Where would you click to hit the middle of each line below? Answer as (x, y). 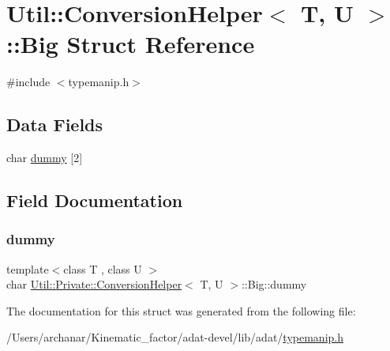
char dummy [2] (45, 158)
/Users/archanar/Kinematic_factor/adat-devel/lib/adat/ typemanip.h (175, 337)
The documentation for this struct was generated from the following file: (181, 310)
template (28, 268)
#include (28, 82)
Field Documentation (95, 200)
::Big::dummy (274, 284)
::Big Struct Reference (131, 44)
